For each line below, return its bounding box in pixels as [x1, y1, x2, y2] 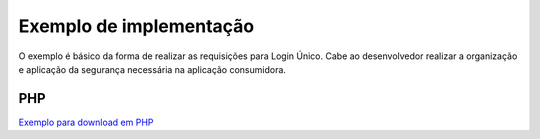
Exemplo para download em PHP [18, 116, 154, 128]
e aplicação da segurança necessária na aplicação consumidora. [18, 63, 287, 75]
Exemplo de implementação [18, 15, 255, 37]
